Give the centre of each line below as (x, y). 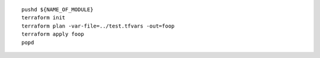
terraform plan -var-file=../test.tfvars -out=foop (98, 26)
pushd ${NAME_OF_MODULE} (57, 10)
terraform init (44, 18)
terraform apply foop (53, 34)
